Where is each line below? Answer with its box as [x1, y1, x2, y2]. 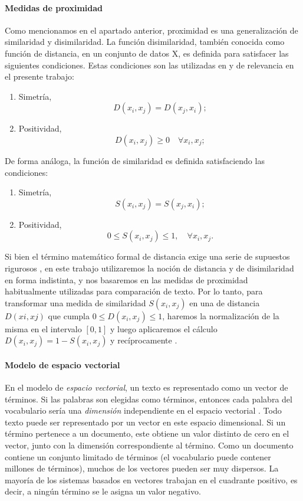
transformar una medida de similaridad [5, 296, 146, 309]
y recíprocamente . [110, 334, 177, 346]
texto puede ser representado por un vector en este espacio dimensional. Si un [5, 415, 286, 428]
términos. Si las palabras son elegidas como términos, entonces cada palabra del [5, 392, 292, 405]
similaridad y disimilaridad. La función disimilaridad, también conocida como [5, 35, 285, 48]
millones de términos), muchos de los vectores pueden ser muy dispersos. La [5, 462, 279, 474]
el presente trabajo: [5, 70, 74, 83]
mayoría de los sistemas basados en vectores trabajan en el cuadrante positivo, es [5, 473, 298, 486]
